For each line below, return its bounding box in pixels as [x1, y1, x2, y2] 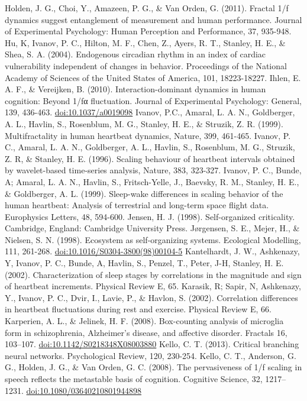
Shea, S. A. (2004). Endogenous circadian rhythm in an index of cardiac [5, 48, 266, 60]
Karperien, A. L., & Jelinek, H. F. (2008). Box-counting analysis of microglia [5, 315, 284, 327]
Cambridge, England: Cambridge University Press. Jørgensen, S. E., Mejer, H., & [5, 222, 300, 234]
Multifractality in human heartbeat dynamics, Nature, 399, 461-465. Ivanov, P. [5, 129, 291, 141]
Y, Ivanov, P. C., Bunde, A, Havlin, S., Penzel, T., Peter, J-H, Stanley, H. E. [5, 257, 284, 269]
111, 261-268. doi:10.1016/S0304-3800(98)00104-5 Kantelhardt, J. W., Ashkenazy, [5, 245, 300, 257]
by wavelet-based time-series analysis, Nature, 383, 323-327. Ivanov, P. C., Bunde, [5, 164, 302, 176]
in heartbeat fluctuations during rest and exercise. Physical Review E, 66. [5, 303, 272, 315]
